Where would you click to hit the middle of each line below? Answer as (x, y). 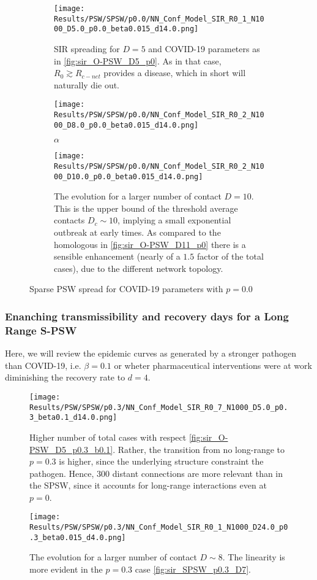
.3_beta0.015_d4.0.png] (78, 537)
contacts (69, 220)
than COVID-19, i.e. (43, 365)
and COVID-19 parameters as (204, 48)
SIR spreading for (87, 48)
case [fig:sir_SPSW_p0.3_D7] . (193, 569)
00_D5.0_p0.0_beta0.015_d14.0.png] (126, 29)
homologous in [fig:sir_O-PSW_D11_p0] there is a (150, 244)
